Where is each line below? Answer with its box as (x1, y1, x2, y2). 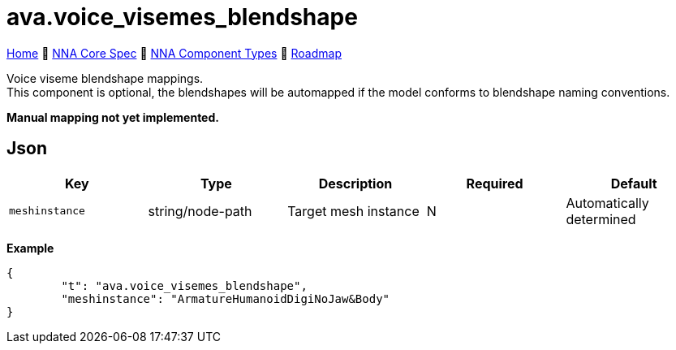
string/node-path (148, 202, 252, 219)
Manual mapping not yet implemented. (6, 110, 219, 124)
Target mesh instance (287, 202, 420, 219)
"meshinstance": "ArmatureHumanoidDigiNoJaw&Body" (61, 292, 390, 305)
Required (466, 175, 523, 192)
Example (6, 240, 54, 255)
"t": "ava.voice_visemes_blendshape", (61, 279, 308, 292)
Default (610, 175, 657, 192)
